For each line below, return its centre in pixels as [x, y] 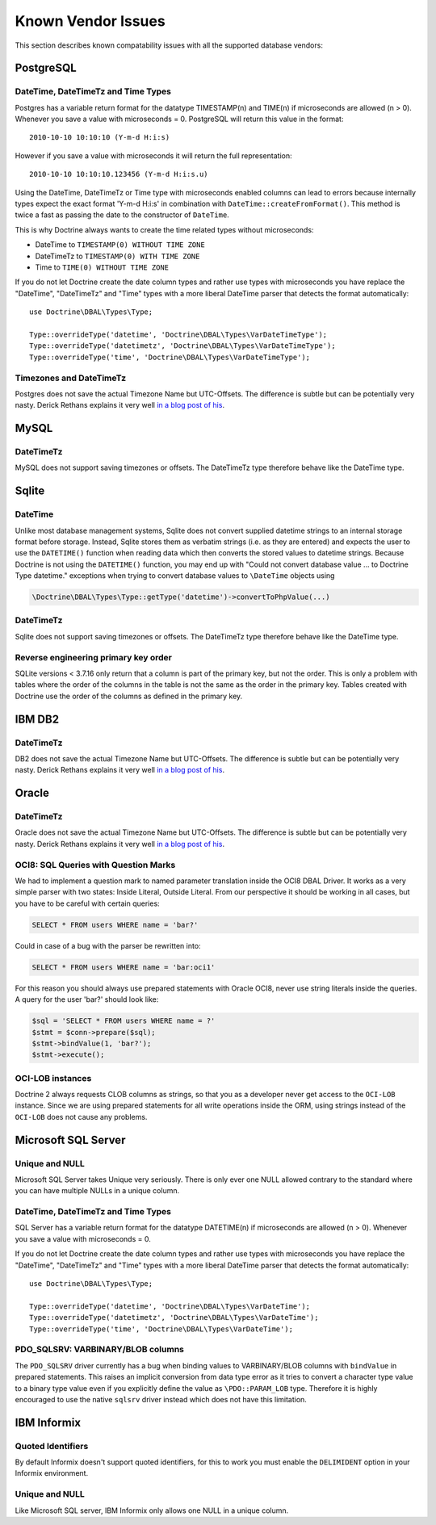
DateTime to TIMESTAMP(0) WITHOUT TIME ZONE [120, 245]
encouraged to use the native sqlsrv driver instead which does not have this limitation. [161, 1399]
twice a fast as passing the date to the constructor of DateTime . [122, 215]
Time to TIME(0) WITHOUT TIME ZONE [102, 267]
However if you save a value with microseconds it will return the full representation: [153, 155]
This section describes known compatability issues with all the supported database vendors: [169, 45]
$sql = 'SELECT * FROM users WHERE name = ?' [124, 1021]
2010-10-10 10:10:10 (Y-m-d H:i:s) [100, 138]
